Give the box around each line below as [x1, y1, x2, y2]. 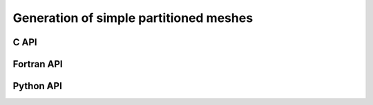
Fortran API [12, 58, 63, 70]
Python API [12, 80, 62, 92]
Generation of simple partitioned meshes [12, 10, 254, 25]
